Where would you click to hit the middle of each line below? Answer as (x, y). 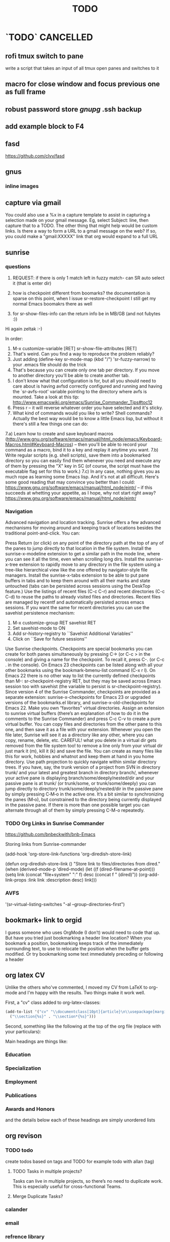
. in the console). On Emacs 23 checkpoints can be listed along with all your (84, 665)
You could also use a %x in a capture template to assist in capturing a (78, 215)
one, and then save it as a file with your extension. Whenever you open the (83, 730)
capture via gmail (33, 202)
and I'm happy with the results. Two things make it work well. (82, 993)
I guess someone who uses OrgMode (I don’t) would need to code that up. (83, 932)
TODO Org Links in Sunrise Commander (55, 823)
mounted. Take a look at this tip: (46, 397)
